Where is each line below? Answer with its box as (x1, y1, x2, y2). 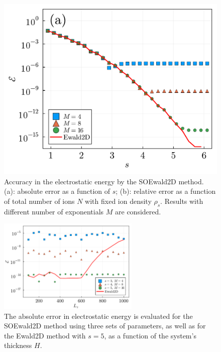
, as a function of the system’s (104, 330, 196, 340)
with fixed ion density (85, 195, 152, 206)
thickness (4, 340, 32, 350)
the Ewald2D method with (4, 330, 86, 340)
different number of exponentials (4, 206, 104, 216)
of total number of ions (4, 195, 75, 206)
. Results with (160, 195, 203, 206)
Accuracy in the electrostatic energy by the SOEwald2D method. (4, 176, 204, 186)
